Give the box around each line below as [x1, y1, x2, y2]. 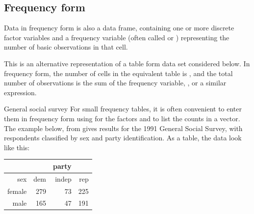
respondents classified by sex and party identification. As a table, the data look [4, 133, 242, 143]
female [7, 186, 27, 196]
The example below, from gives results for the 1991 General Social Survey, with [4, 123, 243, 133]
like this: [4, 142, 30, 152]
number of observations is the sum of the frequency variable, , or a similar [4, 78, 227, 88]
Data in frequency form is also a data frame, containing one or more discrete [4, 23, 234, 33]
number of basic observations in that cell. [4, 42, 128, 52]
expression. [4, 87, 37, 97]
